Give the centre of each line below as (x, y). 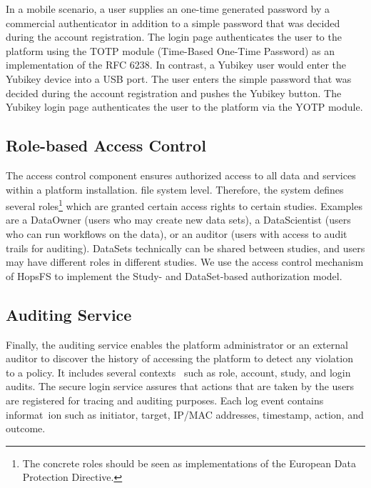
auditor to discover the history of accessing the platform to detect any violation (179, 358)
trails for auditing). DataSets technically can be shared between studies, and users (185, 248)
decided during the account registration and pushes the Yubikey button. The (174, 93)
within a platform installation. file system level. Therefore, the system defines (175, 189)
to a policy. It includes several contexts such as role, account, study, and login (178, 372)
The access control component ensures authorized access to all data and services (181, 175)
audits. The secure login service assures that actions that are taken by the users (180, 386)
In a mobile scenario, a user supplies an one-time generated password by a (168, 9)
